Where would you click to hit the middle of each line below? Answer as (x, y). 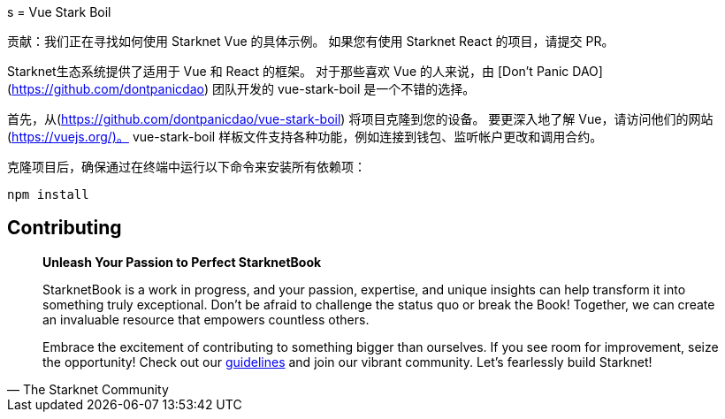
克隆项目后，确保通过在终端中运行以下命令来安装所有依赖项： (187, 167)
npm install (48, 194)
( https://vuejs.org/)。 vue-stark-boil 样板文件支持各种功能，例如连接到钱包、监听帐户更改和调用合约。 (305, 137)
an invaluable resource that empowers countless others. (206, 319)
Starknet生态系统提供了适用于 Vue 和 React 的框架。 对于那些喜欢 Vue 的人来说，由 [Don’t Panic (288, 71)
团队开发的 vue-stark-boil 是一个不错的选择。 (343, 89)
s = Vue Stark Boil (59, 12)
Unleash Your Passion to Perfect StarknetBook (182, 262)
